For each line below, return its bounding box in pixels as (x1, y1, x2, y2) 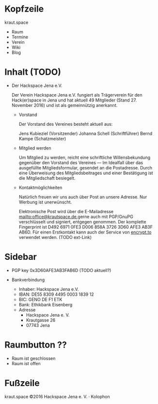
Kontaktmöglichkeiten (18, 185, 63, 190)
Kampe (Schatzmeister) (18, 135, 66, 141)
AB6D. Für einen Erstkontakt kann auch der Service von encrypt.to (18, 229, 152, 235)
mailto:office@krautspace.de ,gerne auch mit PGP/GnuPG (18, 214, 134, 219)
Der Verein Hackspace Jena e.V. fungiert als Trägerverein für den (11, 92, 142, 98)
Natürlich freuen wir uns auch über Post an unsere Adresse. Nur (18, 194, 147, 200)
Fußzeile (4, 377, 40, 388)
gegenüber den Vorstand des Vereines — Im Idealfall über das (18, 159, 143, 166)
